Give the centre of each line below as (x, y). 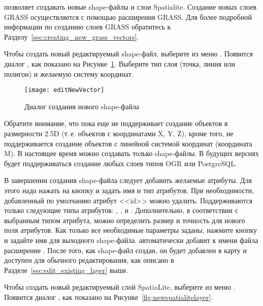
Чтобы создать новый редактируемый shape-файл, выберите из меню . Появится (128, 54)
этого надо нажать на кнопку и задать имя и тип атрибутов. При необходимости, (129, 190)
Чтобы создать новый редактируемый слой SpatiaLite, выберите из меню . (120, 287)
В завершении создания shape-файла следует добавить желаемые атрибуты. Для (128, 180)
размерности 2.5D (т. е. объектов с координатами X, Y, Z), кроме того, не (119, 133)
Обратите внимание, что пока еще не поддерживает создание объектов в (116, 123)
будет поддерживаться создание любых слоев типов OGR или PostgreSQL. (121, 163)
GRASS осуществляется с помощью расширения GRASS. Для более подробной (128, 17)
